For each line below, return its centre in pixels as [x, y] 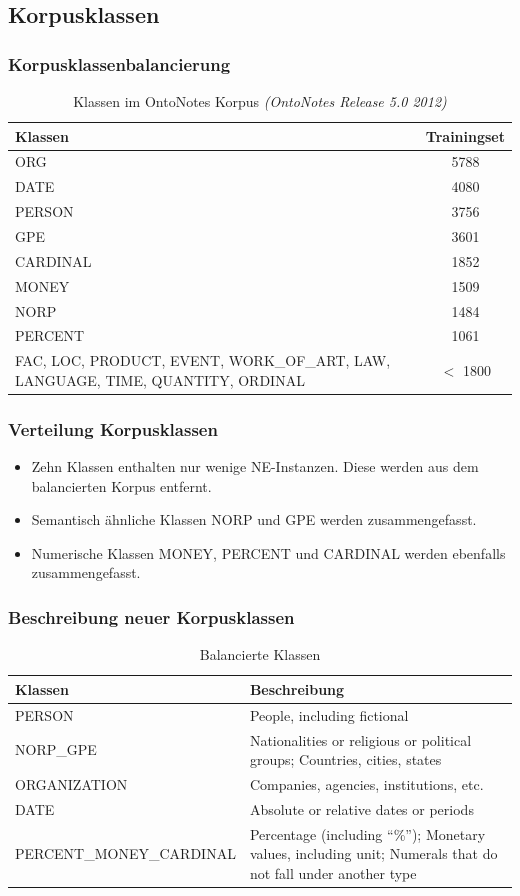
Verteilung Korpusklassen [113, 428]
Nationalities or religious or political [360, 739]
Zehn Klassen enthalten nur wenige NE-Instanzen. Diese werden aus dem [255, 466]
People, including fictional [329, 714]
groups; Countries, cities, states [345, 759]
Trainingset [465, 135]
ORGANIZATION [71, 784]
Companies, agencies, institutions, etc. [366, 784]
